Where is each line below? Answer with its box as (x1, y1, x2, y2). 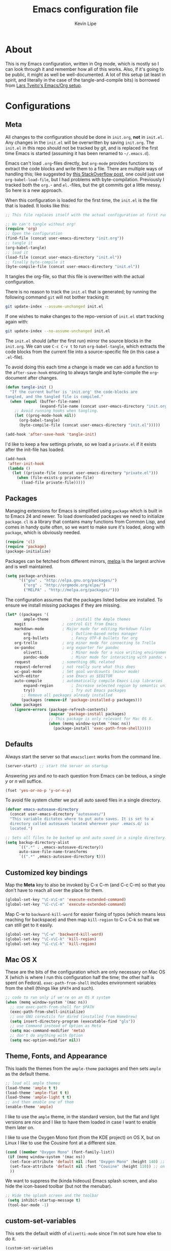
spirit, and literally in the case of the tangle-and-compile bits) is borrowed (5, 77, 160, 83)
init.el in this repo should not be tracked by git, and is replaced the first (5, 144, 158, 151)
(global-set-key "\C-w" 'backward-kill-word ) (5, 932, 103, 937)
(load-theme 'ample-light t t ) (5, 1095, 72, 1100)
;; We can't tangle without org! (5, 221, 76, 227)
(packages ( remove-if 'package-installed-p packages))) (21, 697, 142, 703)
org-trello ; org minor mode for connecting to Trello (14, 640, 156, 646)
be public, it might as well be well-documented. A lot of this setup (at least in (5, 71, 166, 78)
